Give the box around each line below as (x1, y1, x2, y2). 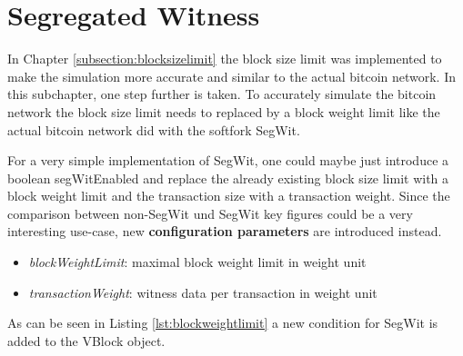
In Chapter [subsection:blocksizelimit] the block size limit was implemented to (7, 49, 442, 68)
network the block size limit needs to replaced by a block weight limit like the (7, 102, 440, 121)
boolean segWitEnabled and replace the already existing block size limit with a (7, 168, 449, 187)
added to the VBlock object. (7, 331, 166, 350)
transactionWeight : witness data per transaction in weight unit (28, 282, 377, 302)
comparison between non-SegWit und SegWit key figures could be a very (7, 203, 413, 222)
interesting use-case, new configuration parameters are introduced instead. (7, 222, 442, 241)
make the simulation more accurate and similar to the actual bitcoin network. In (7, 66, 457, 85)
